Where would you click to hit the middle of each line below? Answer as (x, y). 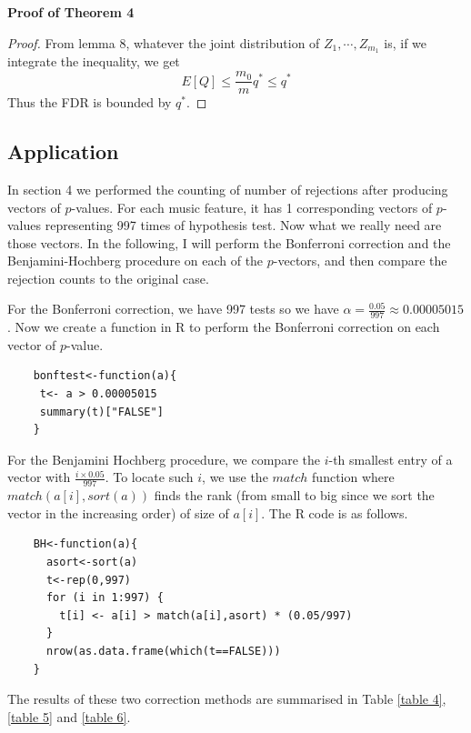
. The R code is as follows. (335, 512)
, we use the (235, 477)
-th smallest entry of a (391, 459)
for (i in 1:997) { (105, 598)
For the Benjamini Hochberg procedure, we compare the (164, 459)
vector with (39, 477)
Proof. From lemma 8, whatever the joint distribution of (164, 42)
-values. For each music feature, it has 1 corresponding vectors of (252, 207)
